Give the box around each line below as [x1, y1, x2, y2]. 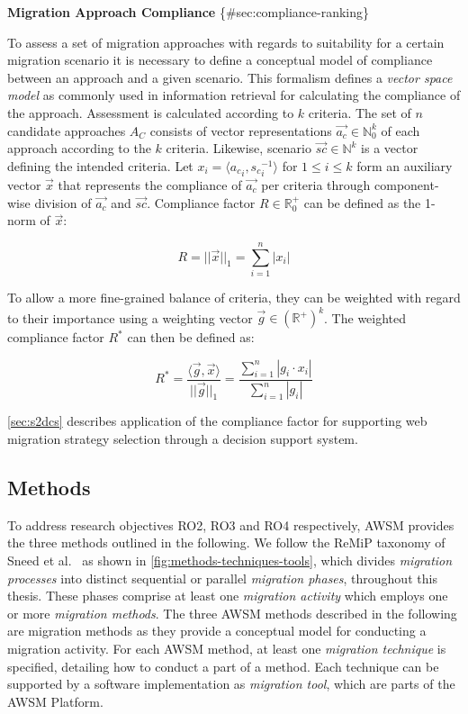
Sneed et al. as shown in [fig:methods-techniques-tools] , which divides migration [7, 551, 453, 570]
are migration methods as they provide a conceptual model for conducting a [7, 621, 427, 640]
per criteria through [261, 176, 371, 194]
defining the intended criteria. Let [7, 156, 193, 175]
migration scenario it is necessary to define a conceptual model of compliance [7, 50, 433, 69]
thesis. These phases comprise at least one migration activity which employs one [7, 586, 448, 605]
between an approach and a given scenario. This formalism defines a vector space [7, 68, 453, 86]
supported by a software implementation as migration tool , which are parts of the [7, 674, 455, 693]
